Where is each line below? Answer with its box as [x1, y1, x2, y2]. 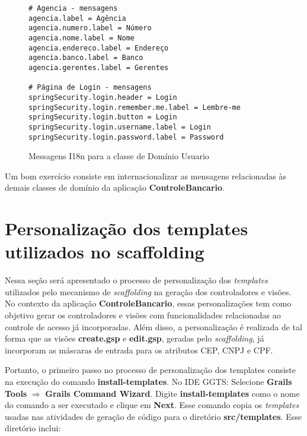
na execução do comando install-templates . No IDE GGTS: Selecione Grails [5, 375, 292, 388]
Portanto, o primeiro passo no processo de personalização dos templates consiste [5, 364, 296, 376]
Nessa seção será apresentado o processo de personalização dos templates [5, 274, 268, 286]
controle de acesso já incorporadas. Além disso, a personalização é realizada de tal [5, 320, 302, 333]
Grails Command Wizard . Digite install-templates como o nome [45, 387, 300, 399]
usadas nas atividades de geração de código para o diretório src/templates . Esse [5, 410, 302, 422]
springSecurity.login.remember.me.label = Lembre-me [28, 103, 241, 112]
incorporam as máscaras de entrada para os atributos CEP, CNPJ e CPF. [5, 343, 273, 356]
